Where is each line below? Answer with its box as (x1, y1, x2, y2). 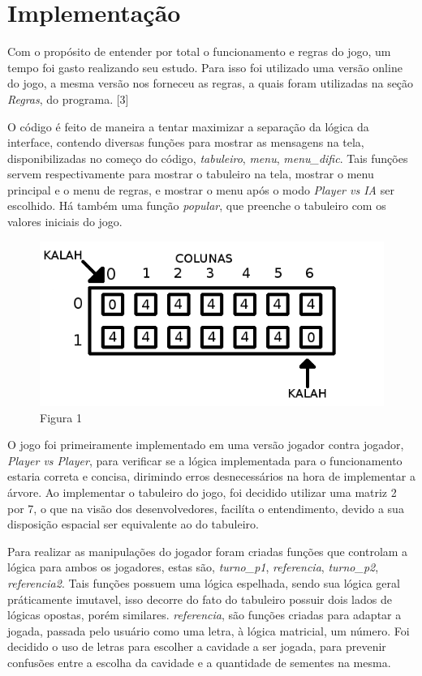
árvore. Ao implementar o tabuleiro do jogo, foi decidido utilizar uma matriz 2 (7, 484, 397, 501)
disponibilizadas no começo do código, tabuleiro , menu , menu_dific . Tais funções (7, 149, 408, 166)
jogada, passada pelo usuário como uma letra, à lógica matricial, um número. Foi (7, 622, 410, 639)
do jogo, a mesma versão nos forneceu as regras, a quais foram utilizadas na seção (7, 75, 414, 92)
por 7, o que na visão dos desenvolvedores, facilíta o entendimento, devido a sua (7, 499, 404, 516)
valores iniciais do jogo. (7, 213, 123, 230)
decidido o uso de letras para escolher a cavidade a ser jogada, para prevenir (7, 638, 386, 655)
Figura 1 (40, 409, 82, 426)
